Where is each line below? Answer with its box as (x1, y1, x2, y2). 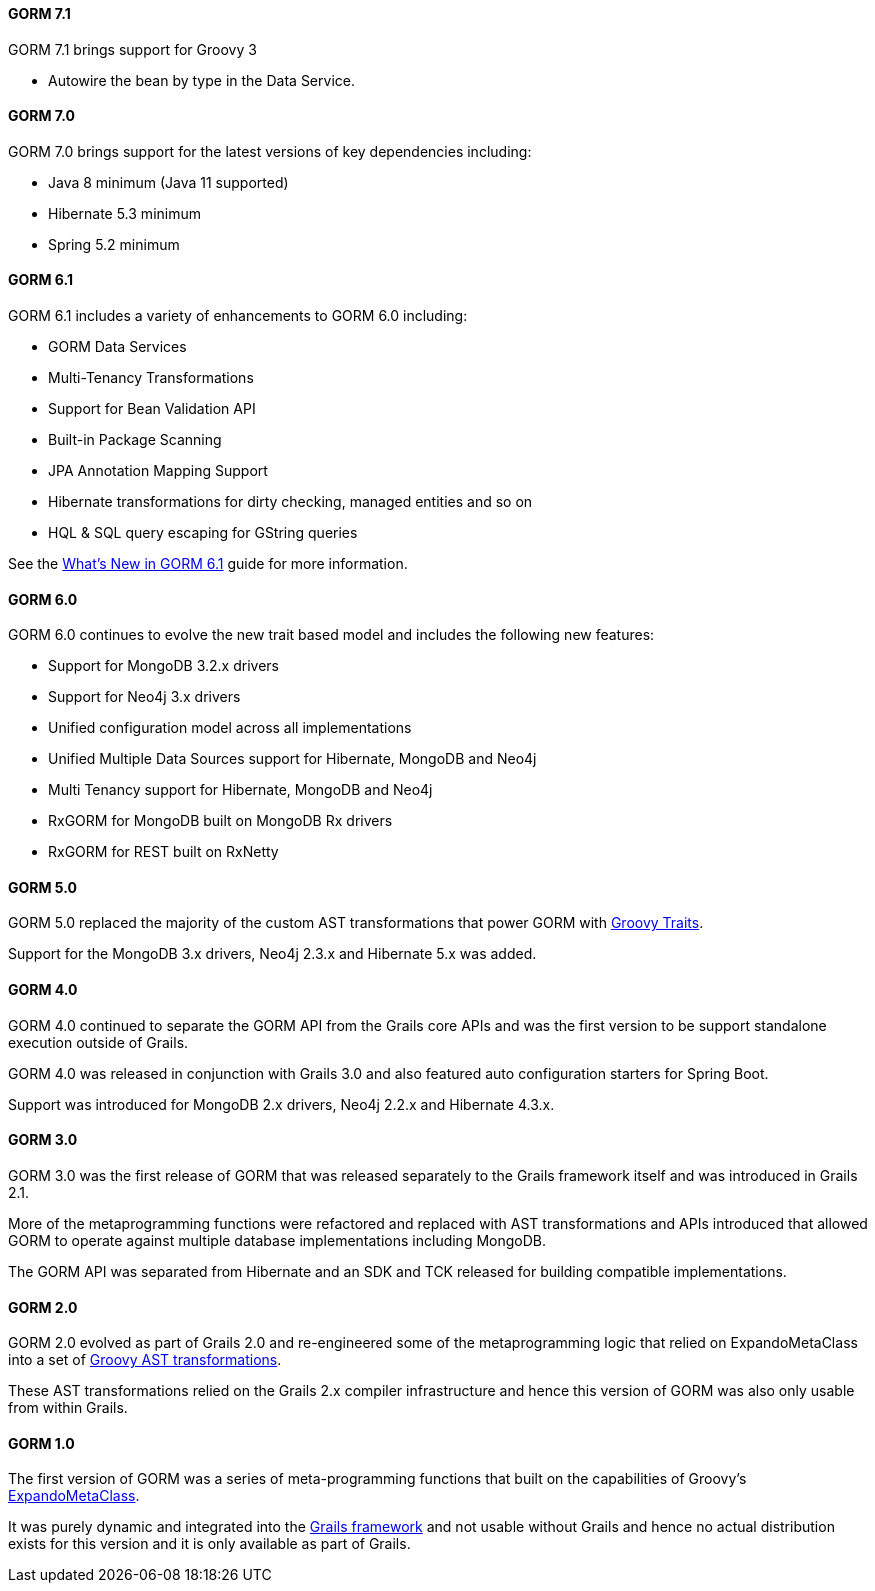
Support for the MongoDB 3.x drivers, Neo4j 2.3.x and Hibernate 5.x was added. (8, 945, 537, 963)
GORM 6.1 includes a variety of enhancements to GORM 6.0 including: (8, 307, 468, 325)
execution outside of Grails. (8, 1033, 189, 1051)
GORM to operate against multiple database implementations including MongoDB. (8, 1231, 547, 1249)
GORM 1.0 (8, 1434, 75, 1452)
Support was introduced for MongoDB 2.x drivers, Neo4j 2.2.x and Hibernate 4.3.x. (8, 1095, 555, 1113)
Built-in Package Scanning (48, 431, 222, 449)
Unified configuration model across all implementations (48, 719, 412, 737)
